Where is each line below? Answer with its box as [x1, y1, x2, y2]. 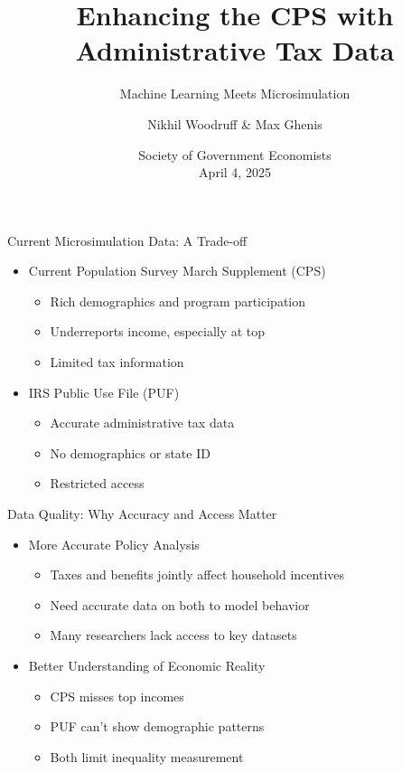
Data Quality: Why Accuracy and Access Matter [7, 504, 277, 523]
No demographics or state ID [50, 443, 210, 462]
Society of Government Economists [138, 145, 332, 164]
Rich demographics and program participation [50, 291, 306, 310]
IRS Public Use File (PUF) [28, 382, 180, 401]
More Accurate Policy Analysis [28, 534, 200, 553]
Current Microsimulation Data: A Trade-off [7, 231, 248, 249]
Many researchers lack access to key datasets [50, 626, 297, 645]
